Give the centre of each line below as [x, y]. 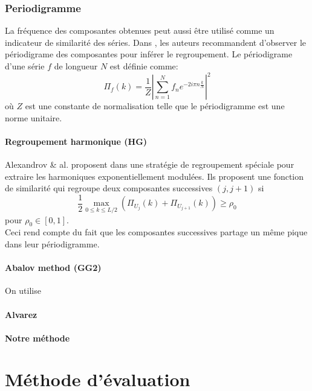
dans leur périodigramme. [52, 243]
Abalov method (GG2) [53, 268]
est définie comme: [144, 66]
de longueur [76, 66]
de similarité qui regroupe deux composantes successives [109, 188]
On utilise [23, 291]
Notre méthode [37, 338]
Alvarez [21, 314]
